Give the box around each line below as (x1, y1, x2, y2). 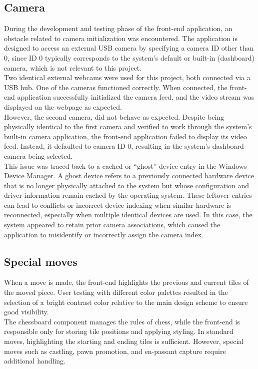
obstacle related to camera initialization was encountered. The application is (4, 33, 237, 43)
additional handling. (4, 355, 65, 366)
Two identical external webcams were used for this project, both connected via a (4, 72, 250, 83)
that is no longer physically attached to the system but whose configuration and (4, 180, 249, 190)
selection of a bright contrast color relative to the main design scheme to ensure (4, 296, 248, 307)
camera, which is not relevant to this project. (4, 62, 142, 73)
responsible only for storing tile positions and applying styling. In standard (4, 326, 233, 336)
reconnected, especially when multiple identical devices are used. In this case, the (4, 209, 252, 220)
